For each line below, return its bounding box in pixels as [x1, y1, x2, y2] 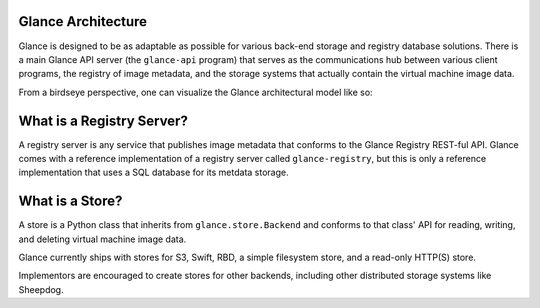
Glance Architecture [18, 13, 148, 30]
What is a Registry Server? [18, 112, 189, 129]
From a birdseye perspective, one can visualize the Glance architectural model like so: [18, 86, 374, 98]
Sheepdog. [18, 283, 64, 295]
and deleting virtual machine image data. [18, 233, 187, 245]
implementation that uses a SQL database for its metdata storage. [18, 166, 289, 179]
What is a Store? [18, 193, 123, 210]
